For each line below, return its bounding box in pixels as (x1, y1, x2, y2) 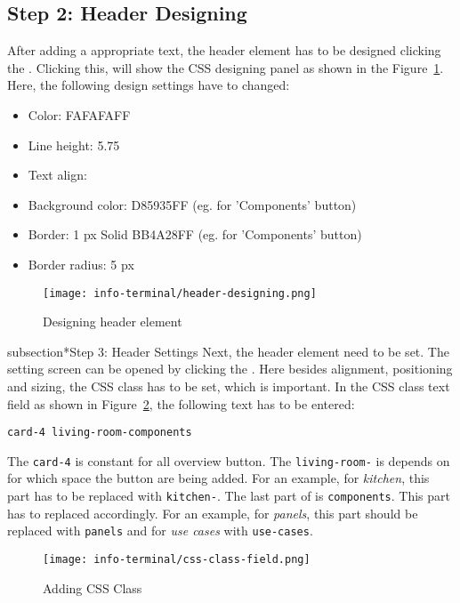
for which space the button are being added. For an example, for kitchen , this (7, 469, 430, 487)
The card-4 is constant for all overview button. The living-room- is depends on (7, 451, 450, 470)
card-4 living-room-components (7, 426, 192, 439)
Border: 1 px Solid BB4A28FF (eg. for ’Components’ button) (28, 225, 362, 244)
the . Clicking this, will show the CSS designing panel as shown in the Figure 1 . (7, 58, 444, 76)
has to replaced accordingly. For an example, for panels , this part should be (7, 503, 418, 522)
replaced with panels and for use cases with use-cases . (7, 521, 313, 540)
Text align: (28, 165, 87, 184)
